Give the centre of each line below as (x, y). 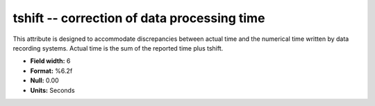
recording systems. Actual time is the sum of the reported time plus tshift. (118, 48)
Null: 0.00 (44, 80)
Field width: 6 (50, 61)
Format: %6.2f (51, 71)
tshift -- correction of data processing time (139, 18)
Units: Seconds (53, 90)
